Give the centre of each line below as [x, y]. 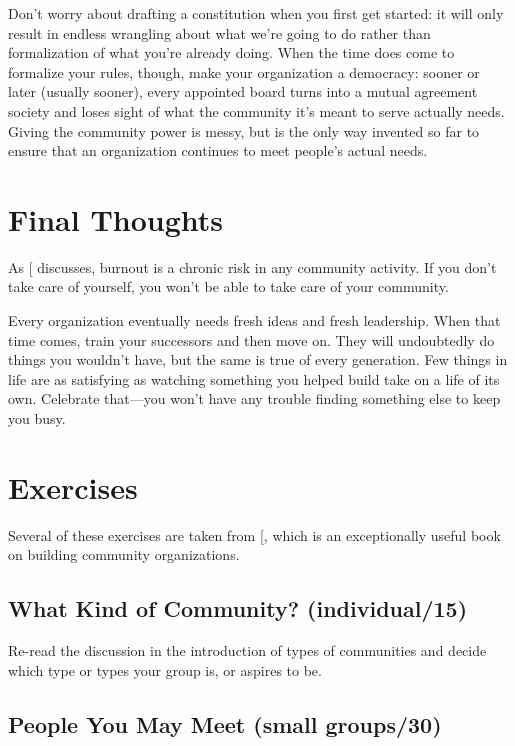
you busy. [37, 418]
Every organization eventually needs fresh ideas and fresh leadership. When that [254, 320]
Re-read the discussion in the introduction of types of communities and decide [247, 650]
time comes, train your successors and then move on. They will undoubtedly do [251, 339]
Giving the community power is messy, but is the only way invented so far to [244, 130]
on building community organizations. [124, 554]
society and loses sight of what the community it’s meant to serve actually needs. [256, 110]
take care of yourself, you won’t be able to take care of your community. [228, 286]
